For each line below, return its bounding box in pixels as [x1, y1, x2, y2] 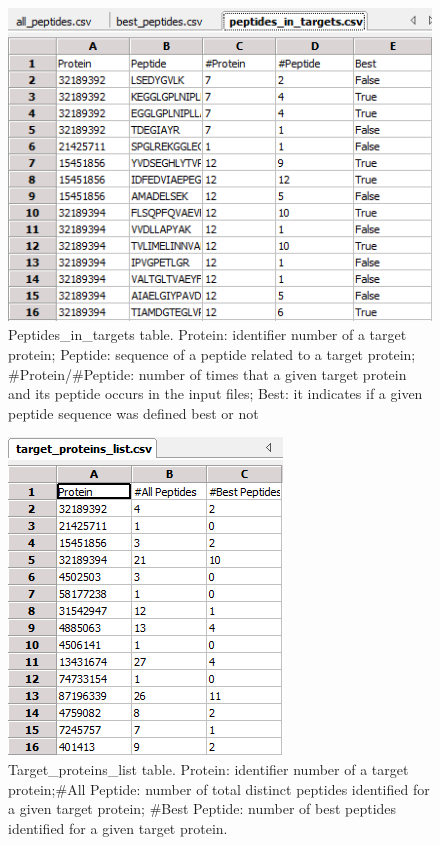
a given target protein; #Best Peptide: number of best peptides [8, 798, 397, 819]
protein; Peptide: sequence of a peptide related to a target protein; [8, 344, 416, 365]
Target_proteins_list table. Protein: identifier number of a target [8, 759, 409, 780]
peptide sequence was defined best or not [8, 402, 259, 423]
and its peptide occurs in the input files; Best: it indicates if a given [8, 383, 423, 404]
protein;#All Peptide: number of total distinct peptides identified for [8, 778, 430, 799]
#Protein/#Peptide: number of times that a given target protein [8, 363, 407, 384]
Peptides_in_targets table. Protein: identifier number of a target [8, 324, 407, 345]
